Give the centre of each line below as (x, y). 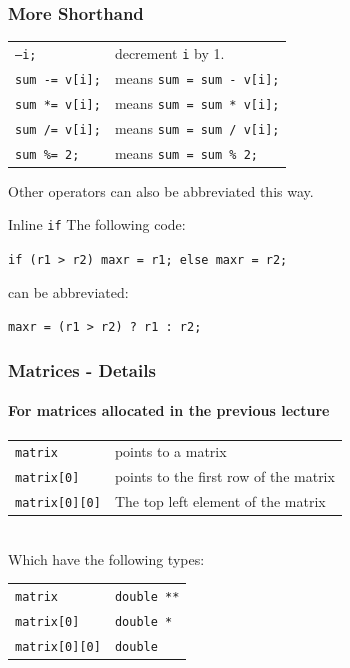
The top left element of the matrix (220, 501)
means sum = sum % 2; (186, 152)
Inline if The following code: (97, 224)
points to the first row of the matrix (224, 476)
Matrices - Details (82, 369)
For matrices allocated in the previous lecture (169, 410)
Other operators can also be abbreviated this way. (161, 190)
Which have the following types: (106, 558)
